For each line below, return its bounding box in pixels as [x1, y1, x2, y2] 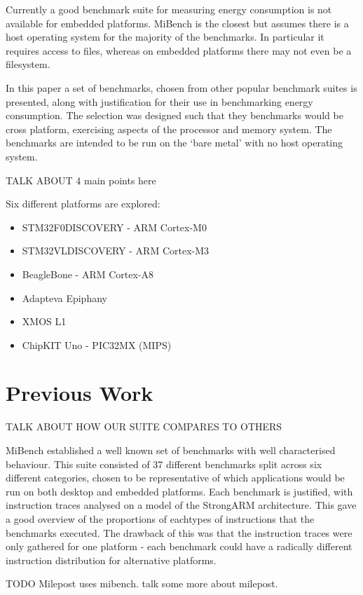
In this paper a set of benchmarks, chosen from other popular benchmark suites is [6, 80, 357, 95]
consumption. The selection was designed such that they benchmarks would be [6, 108, 343, 123]
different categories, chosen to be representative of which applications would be [6, 470, 345, 485]
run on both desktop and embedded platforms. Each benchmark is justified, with [6, 484, 353, 498]
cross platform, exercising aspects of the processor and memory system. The [6, 121, 332, 136]
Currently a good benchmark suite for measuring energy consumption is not [6, 2, 332, 16]
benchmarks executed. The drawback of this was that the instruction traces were [6, 525, 352, 540]
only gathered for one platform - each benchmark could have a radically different [6, 539, 352, 554]
